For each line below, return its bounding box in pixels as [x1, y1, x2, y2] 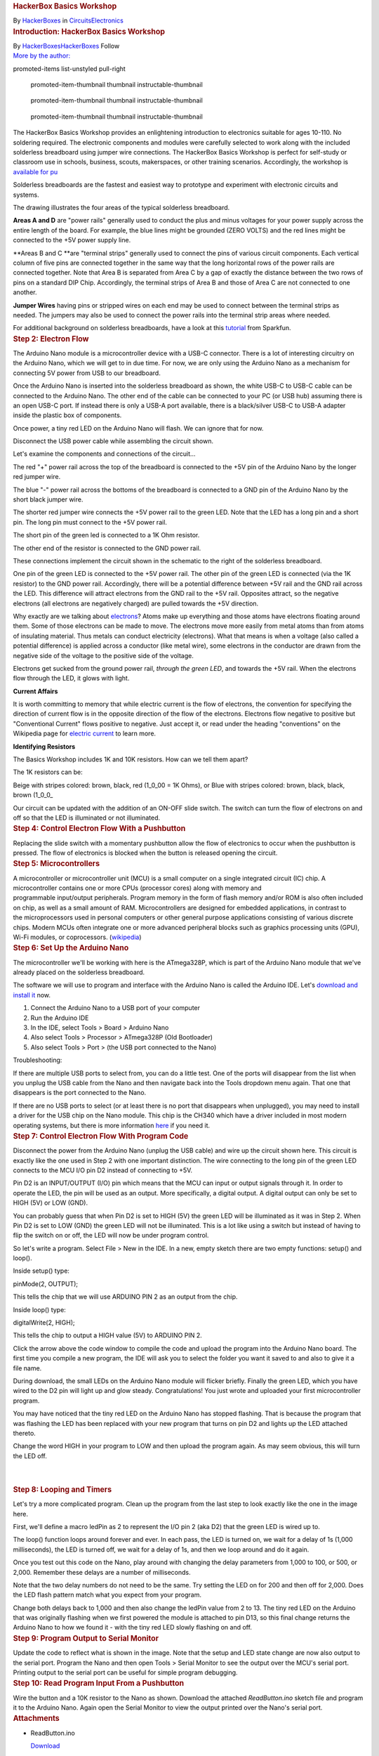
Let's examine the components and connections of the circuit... [13, 450, 196, 458]
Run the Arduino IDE [30, 1014, 89, 1022]
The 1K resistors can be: [13, 768, 84, 776]
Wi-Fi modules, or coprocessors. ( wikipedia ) [13, 933, 142, 941]
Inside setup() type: [13, 1266, 70, 1275]
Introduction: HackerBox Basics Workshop [13, 27, 165, 37]
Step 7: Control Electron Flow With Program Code [13, 1131, 189, 1141]
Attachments [13, 1714, 60, 1724]
